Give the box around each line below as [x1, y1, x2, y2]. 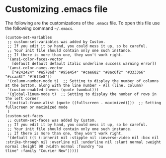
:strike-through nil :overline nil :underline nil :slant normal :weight [5, 140, 162, 145]
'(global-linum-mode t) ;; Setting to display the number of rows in [7, 91, 157, 97]
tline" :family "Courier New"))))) [5, 148, 79, 153]
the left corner [5, 96, 39, 101]
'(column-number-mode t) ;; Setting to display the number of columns [7, 78, 159, 83]
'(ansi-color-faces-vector [7, 56, 64, 62]
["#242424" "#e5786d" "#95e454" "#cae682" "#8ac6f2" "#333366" [11, 70, 146, 75]
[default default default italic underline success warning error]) [11, 61, 157, 66]
